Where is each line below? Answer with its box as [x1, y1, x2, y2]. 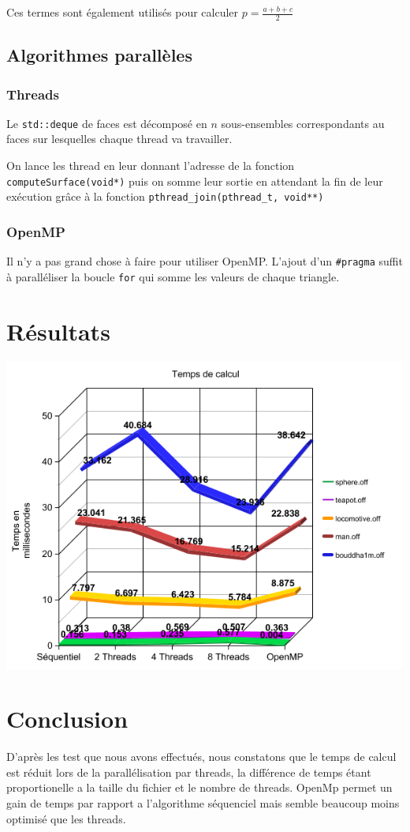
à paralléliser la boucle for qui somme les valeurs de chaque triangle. [6, 268, 340, 284]
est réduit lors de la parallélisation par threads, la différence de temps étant [6, 763, 371, 780]
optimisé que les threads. [6, 810, 126, 826]
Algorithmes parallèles [6, 43, 192, 67]
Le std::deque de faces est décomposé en [6, 115, 207, 131]
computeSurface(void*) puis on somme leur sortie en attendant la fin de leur [6, 172, 383, 189]
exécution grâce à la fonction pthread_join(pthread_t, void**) [6, 188, 324, 205]
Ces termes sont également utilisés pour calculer [6, 4, 239, 20]
